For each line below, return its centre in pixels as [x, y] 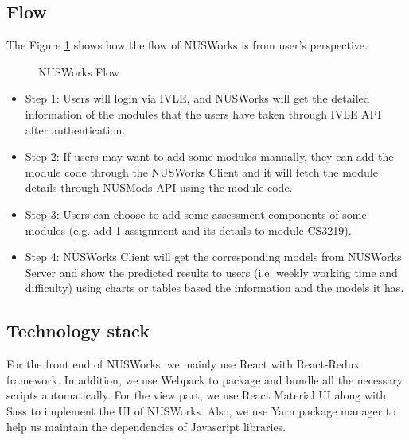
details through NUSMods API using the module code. [159, 187]
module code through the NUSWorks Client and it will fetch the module [201, 171]
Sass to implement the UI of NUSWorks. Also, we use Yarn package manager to [201, 410]
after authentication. [75, 129]
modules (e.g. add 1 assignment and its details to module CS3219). [188, 230]
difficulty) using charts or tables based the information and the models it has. [214, 288]
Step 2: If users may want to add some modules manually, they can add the [209, 156]
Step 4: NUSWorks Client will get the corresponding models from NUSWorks [213, 257]
